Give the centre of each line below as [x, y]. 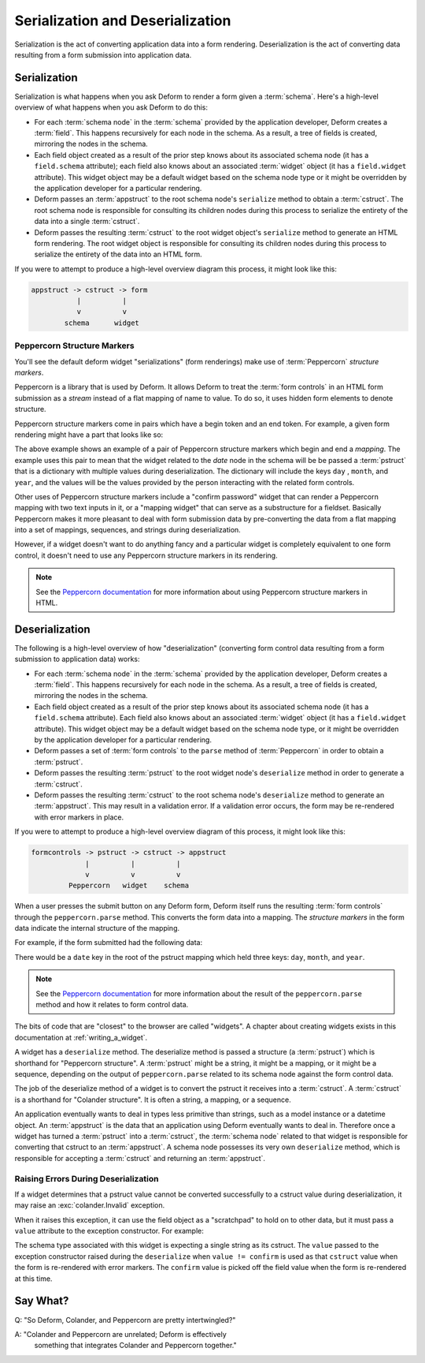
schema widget [102, 323]
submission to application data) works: [77, 659]
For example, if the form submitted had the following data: [109, 943]
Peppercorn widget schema [128, 886]
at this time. [33, 1279]
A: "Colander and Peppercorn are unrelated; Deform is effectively [121, 1334]
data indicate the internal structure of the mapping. [97, 928]
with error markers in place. [79, 817]
